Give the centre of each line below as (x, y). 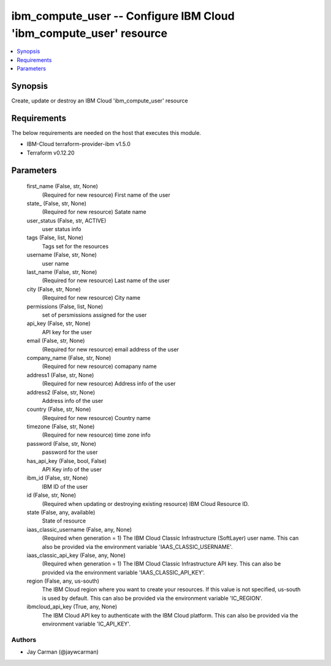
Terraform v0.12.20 (51, 153)
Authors (24, 640)
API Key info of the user (72, 470)
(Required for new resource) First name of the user (106, 195)
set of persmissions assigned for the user (94, 315)
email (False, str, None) (56, 341)
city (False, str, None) (54, 289)
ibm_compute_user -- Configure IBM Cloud (123, 16)
